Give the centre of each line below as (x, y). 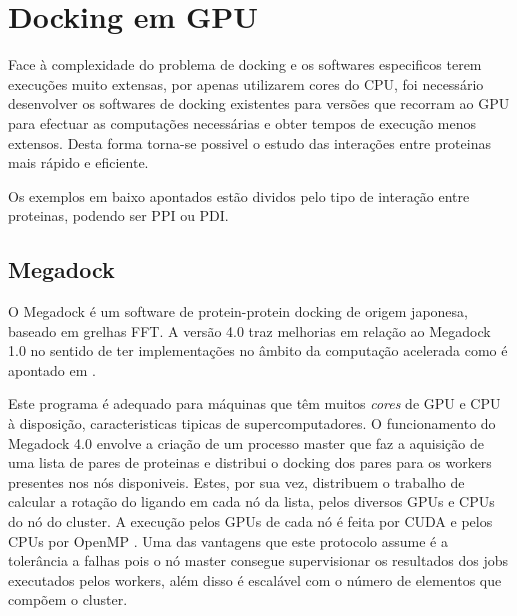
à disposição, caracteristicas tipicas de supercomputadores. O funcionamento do (252, 423)
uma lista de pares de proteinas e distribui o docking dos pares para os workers (250, 462)
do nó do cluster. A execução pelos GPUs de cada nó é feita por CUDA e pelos (250, 521)
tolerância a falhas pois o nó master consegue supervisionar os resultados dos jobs (258, 560)
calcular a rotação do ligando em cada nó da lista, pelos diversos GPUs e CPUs (251, 501)
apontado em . (52, 369)
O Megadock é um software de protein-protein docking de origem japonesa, (238, 311)
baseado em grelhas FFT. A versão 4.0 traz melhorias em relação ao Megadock (249, 330)
